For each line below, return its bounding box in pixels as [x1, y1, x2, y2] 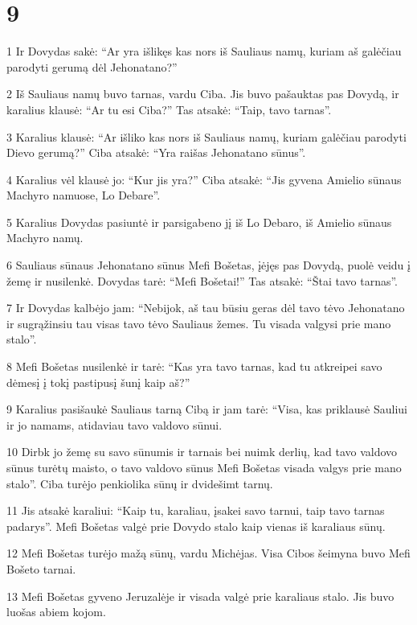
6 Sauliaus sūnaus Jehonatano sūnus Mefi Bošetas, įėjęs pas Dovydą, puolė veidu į [6, 257, 411, 273]
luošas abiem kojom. [6, 603, 106, 620]
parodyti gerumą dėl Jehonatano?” [6, 58, 178, 75]
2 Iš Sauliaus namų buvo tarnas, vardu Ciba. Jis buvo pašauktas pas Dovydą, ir [6, 85, 399, 102]
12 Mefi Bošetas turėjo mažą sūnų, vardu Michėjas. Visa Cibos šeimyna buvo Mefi [6, 545, 411, 561]
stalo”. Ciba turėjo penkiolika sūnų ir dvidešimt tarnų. [6, 475, 273, 491]
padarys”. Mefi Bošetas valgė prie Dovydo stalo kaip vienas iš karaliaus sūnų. [6, 517, 386, 534]
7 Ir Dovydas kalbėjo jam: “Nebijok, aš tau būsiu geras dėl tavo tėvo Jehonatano [6, 299, 405, 316]
